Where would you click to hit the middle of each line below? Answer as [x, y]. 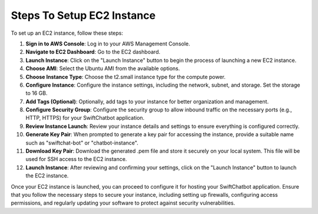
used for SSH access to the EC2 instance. [76, 159]
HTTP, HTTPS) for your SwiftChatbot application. [85, 118]
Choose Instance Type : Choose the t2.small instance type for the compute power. [126, 77]
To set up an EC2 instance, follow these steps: [67, 33]
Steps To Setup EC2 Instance [83, 15]
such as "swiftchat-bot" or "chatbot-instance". [82, 143]
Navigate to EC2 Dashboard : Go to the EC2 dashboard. [93, 52]
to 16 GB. [37, 93]
